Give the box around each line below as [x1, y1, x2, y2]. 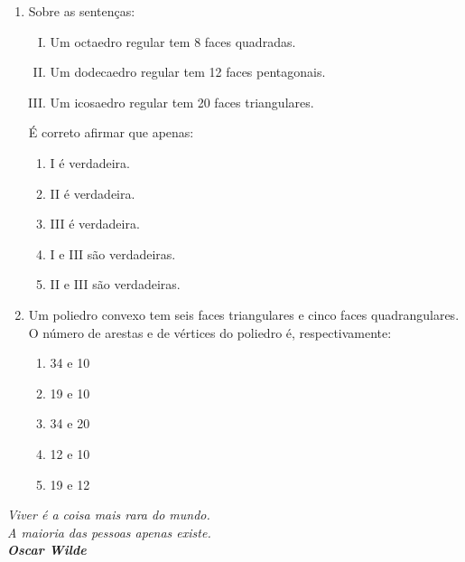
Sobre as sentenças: [28, 2, 135, 20]
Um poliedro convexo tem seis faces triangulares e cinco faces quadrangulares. [28, 304, 460, 323]
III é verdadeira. [50, 214, 140, 233]
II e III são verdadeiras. [50, 275, 181, 294]
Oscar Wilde [7, 540, 87, 559]
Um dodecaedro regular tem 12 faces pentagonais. [50, 62, 326, 81]
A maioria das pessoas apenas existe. [7, 522, 211, 541]
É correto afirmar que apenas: [28, 123, 194, 142]
